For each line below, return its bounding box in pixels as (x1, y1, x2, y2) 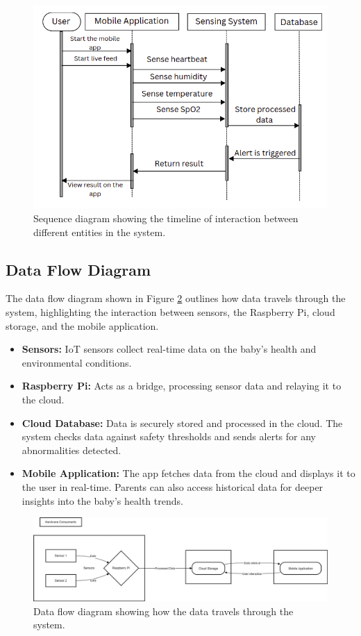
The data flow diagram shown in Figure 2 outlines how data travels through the (6, 291, 346, 306)
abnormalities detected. (22, 442, 121, 457)
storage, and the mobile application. (6, 318, 159, 333)
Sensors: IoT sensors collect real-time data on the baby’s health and (22, 342, 317, 356)
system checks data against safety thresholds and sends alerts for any (22, 429, 316, 444)
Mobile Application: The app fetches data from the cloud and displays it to (22, 466, 355, 480)
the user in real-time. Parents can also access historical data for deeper (22, 479, 324, 494)
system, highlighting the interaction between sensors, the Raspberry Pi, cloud (6, 305, 335, 319)
